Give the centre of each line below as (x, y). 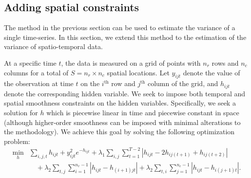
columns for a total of (36, 72)
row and (123, 83)
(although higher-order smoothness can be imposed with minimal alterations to (122, 122)
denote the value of (212, 72)
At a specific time (30, 62)
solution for (21, 113)
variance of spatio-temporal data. (53, 46)
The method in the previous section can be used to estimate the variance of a (120, 27)
